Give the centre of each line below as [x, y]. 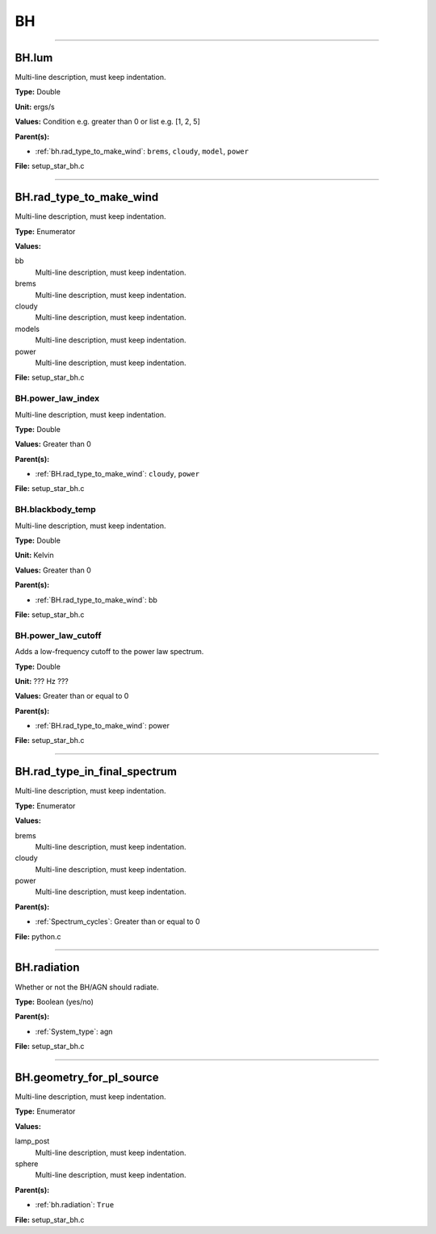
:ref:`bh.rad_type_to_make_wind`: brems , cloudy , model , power [142, 151]
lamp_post [32, 1141]
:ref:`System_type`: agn [74, 1031]
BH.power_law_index [57, 398]
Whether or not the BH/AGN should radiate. [87, 987]
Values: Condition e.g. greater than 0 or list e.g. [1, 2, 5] [108, 122]
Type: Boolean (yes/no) [55, 1001]
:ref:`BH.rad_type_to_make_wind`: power [102, 726]
